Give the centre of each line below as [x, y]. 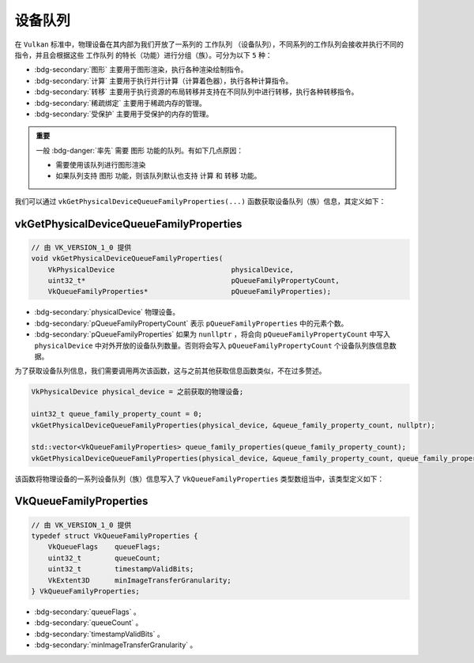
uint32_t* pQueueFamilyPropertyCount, [194, 281]
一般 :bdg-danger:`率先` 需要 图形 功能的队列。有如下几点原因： [140, 150]
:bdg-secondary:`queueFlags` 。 [88, 612]
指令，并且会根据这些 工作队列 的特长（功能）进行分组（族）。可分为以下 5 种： [143, 55]
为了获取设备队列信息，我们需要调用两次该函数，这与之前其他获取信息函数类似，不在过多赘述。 [170, 371]
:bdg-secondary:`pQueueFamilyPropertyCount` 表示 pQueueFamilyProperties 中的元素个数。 [191, 323]
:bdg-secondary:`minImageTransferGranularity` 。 [116, 645]
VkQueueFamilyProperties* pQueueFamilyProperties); [190, 292]
